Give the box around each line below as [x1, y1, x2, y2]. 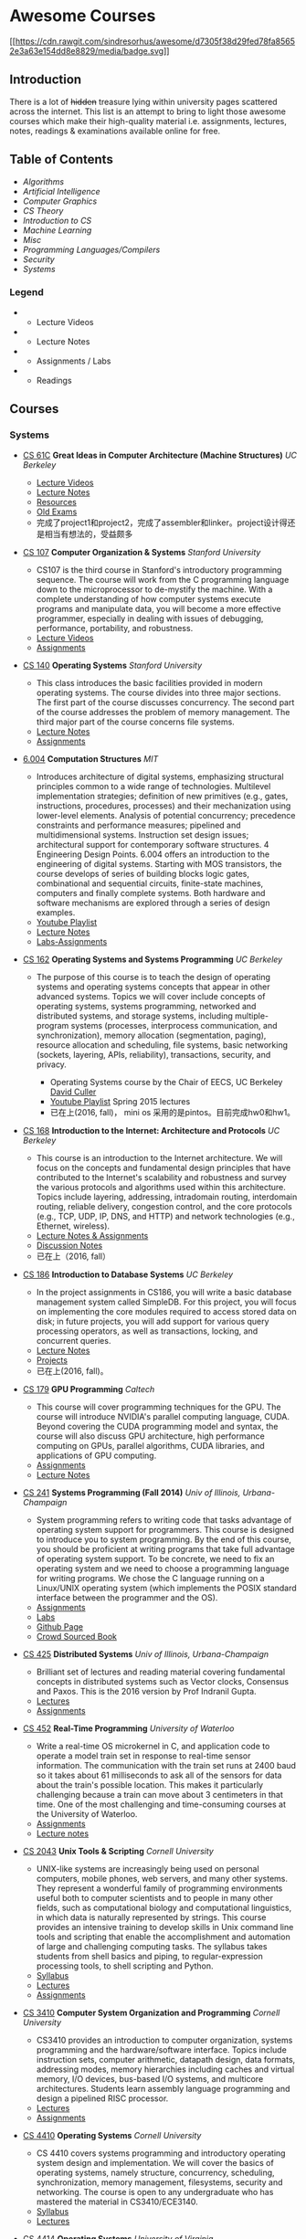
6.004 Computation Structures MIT [22, 753, 159, 764]
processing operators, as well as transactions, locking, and [36, 1325, 259, 1336]
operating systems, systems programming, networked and [36, 1000, 257, 1011]
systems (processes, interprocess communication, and [70, 1019, 278, 1030]
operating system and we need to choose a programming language [36, 1563, 290, 1574]
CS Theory [22, 205, 64, 216]
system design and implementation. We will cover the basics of [36, 2157, 274, 2168]
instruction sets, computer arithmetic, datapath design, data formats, [36, 2054, 296, 2065]
